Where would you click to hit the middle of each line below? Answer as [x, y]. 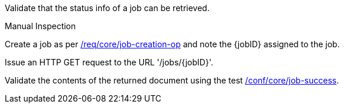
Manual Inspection [41, 26]
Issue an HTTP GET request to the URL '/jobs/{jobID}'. [109, 62]
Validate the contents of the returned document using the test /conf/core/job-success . [172, 80]
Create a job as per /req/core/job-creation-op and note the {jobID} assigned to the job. [172, 44]
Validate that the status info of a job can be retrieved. [107, 8]
